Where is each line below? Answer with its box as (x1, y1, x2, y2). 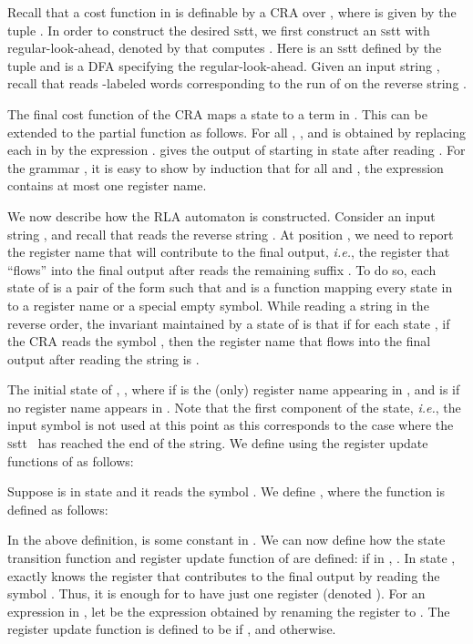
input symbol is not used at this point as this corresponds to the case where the (7, 415, 454, 434)
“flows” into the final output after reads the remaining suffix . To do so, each (7, 260, 437, 279)
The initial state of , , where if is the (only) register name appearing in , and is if (7, 380, 460, 399)
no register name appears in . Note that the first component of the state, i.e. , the (7, 397, 461, 416)
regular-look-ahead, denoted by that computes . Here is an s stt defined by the (7, 38, 442, 57)
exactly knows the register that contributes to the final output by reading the (7, 566, 440, 585)
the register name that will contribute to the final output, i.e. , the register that (7, 242, 450, 261)
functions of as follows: (7, 451, 134, 470)
